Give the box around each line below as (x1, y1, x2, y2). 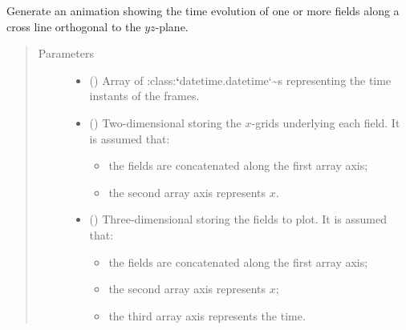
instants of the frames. (89, 87, 200, 104)
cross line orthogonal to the (6, 18, 141, 34)
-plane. (155, 18, 189, 34)
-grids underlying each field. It (251, 114, 400, 131)
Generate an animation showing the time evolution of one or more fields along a (6, 2, 400, 18)
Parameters (38, 45, 94, 62)
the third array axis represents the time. (108, 307, 306, 324)
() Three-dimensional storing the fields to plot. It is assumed (89, 211, 387, 227)
